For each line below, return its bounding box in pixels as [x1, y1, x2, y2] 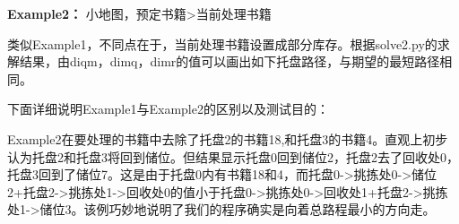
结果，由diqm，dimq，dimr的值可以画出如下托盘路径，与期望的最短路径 [19, 52, 440, 71]
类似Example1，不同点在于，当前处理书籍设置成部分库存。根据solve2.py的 [7, 34, 437, 53]
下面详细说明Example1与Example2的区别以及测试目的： [7, 99, 329, 118]
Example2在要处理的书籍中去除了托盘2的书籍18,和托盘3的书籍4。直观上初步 [7, 129, 448, 148]
